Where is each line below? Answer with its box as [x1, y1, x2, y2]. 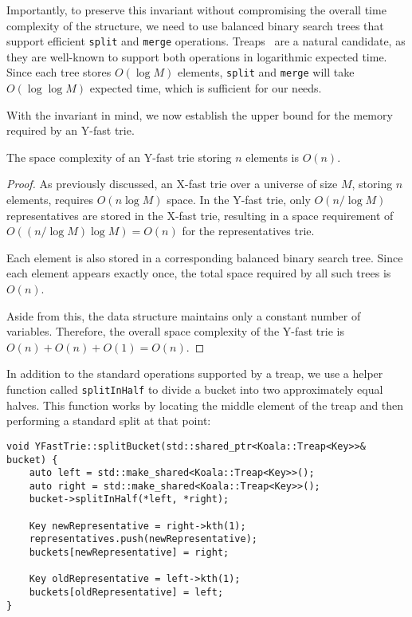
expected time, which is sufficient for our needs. [89, 80, 322, 96]
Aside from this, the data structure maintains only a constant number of [6, 307, 361, 324]
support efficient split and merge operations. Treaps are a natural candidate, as [6, 33, 406, 49]
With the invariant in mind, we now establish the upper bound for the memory [6, 106, 393, 123]
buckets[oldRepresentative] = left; [29, 587, 224, 599]
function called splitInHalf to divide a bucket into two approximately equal [6, 381, 383, 397]
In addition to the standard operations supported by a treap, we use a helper [6, 365, 383, 382]
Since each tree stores [6, 64, 112, 81]
